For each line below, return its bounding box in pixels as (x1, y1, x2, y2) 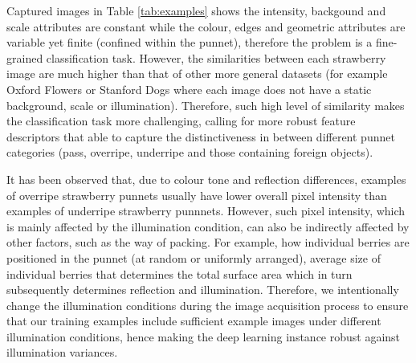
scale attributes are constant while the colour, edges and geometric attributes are (6, 18, 406, 35)
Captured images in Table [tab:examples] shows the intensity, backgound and (6, 2, 386, 18)
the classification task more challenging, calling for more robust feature (6, 112, 356, 129)
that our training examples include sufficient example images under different (6, 312, 381, 329)
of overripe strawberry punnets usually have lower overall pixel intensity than (6, 186, 387, 203)
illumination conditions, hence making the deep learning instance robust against (6, 328, 401, 345)
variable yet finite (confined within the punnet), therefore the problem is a (6, 34, 373, 51)
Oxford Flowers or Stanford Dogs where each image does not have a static (6, 80, 372, 97)
